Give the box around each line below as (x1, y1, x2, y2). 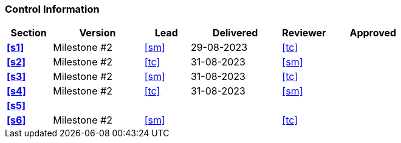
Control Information (5, 3, 100, 15)
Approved (349, 27, 397, 39)
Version (79, 27, 116, 39)
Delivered (212, 27, 258, 39)
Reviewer (282, 27, 326, 39)
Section (10, 27, 47, 39)
